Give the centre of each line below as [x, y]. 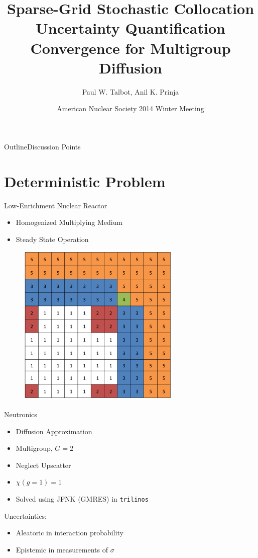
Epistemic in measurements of [62, 549]
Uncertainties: [25, 515]
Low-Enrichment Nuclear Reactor [56, 205]
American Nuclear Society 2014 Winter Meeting [131, 108]
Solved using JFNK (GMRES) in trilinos [82, 498]
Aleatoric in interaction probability [70, 533]
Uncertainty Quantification [131, 28]
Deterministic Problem [85, 181]
